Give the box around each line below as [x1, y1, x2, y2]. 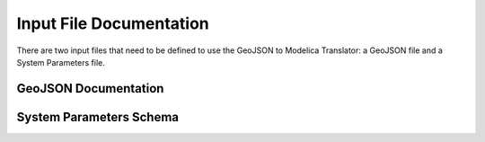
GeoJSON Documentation [16, 81, 164, 96]
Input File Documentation [16, 13, 210, 33]
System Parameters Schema [16, 109, 180, 125]
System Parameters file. [16, 57, 105, 67]
